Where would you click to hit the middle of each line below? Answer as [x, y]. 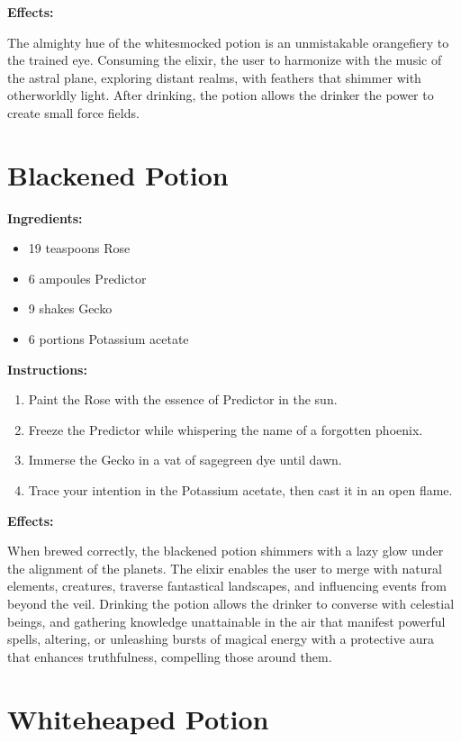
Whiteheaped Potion [138, 718]
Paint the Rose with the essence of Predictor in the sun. [183, 399]
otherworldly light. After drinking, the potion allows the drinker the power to [221, 95]
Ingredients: [45, 217]
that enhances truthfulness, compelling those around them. [170, 656]
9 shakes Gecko [70, 308]
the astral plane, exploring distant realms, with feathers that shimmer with [214, 77]
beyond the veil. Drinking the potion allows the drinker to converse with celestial [231, 603]
